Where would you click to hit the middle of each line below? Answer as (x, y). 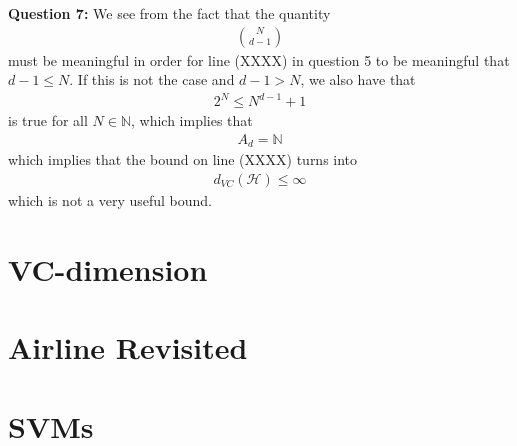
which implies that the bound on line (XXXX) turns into (183, 159)
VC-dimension (108, 268)
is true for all (48, 120)
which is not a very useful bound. (110, 200)
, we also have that (358, 79)
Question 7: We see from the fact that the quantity (169, 13)
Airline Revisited (128, 347)
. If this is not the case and (152, 79)
